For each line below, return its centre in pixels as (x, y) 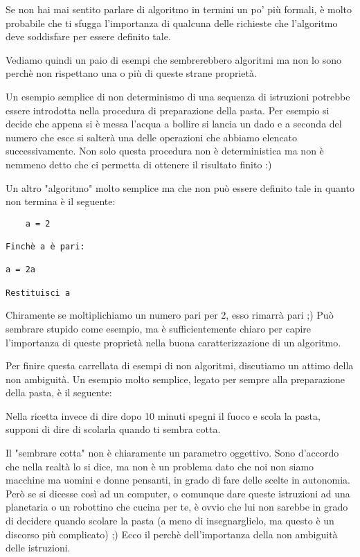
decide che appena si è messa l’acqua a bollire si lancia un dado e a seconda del (174, 124)
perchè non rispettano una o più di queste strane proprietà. (131, 73)
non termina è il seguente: (61, 201)
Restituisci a (38, 293)
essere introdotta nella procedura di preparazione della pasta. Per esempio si (168, 110)
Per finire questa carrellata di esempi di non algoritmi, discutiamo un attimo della (180, 365)
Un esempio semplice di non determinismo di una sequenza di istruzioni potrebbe (178, 96)
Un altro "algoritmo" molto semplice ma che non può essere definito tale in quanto (180, 187)
